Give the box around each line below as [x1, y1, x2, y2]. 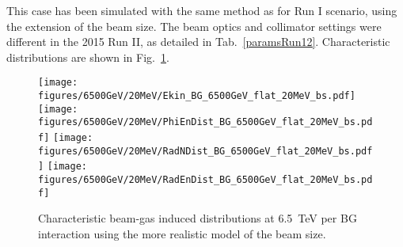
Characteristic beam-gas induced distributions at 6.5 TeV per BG [38, 210, 357, 226]
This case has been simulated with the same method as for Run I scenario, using [6, 2, 397, 18]
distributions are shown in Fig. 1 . [6, 48, 169, 65]
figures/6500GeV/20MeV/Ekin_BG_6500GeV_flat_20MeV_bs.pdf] [38, 90, 355, 102]
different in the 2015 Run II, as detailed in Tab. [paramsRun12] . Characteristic [6, 33, 390, 50]
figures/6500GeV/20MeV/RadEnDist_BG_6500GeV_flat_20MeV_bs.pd [38, 173, 373, 185]
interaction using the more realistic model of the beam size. [38, 225, 326, 241]
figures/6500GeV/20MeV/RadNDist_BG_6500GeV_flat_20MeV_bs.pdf [38, 145, 373, 157]
